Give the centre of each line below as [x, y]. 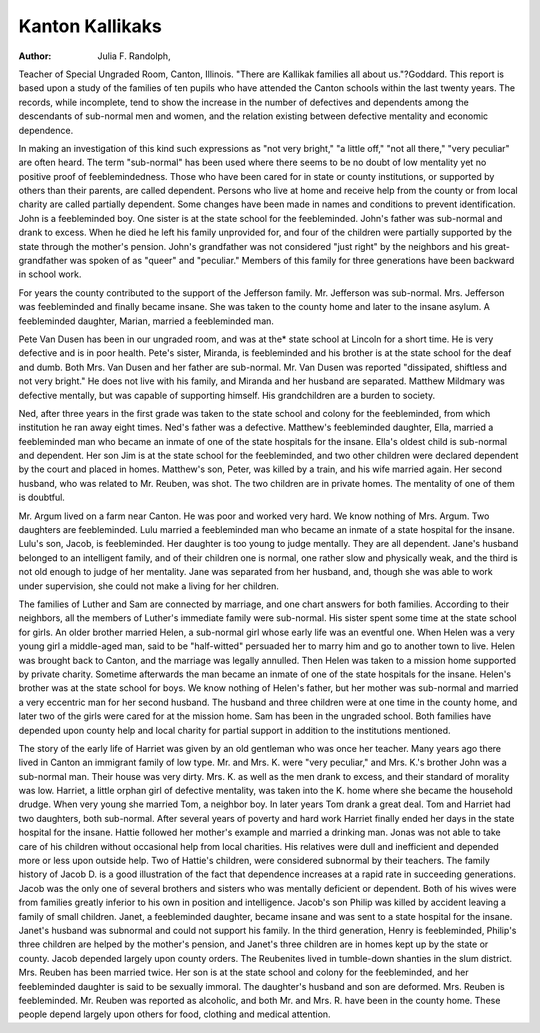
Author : [35, 56]
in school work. [50, 274]
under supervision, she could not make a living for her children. [148, 586]
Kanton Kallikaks [90, 26]
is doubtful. [41, 497]
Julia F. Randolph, [134, 56]
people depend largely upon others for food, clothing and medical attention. [174, 1014]
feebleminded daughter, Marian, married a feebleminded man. [146, 321]
